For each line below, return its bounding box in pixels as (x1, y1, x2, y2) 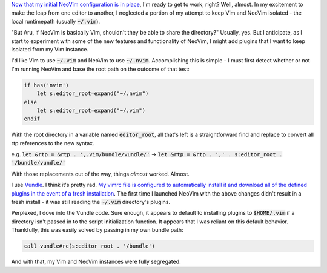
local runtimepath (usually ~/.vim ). (11, 18, 100, 25)
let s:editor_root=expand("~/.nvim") (36, 90, 149, 97)
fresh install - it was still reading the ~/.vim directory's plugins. (11, 199, 171, 205)
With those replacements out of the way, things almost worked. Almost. (11, 170, 190, 177)
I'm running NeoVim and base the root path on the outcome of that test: (11, 65, 190, 73)
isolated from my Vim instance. (11, 45, 89, 53)
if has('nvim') (24, 82, 69, 88)
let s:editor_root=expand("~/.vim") (36, 107, 145, 114)
